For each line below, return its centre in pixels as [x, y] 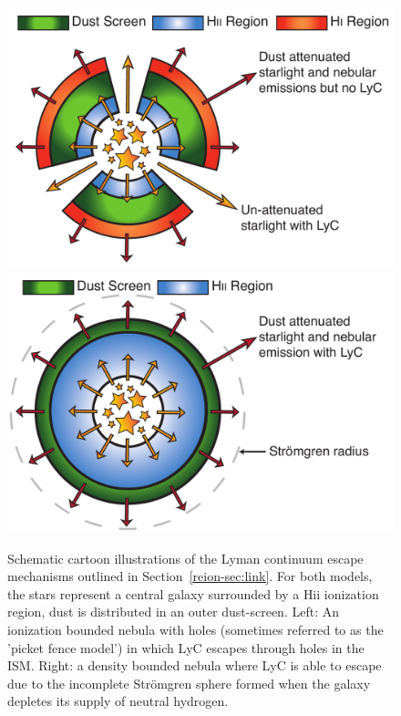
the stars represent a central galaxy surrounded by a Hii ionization [193, 593]
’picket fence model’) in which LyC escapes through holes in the [186, 647]
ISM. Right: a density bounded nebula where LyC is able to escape [195, 665]
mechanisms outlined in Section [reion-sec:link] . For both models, [190, 576]
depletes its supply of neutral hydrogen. [118, 701]
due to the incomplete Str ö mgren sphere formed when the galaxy [189, 683]
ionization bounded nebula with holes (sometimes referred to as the [195, 629]
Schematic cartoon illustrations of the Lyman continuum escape [185, 558]
